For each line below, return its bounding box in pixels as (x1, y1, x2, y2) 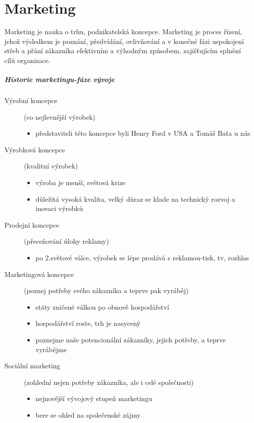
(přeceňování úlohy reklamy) (24, 236, 109, 246)
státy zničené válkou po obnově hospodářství (35, 301, 169, 312)
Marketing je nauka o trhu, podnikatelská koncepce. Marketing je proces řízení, (4, 26, 242, 37)
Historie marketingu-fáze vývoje (4, 74, 115, 85)
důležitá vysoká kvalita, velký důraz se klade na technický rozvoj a (35, 193, 235, 204)
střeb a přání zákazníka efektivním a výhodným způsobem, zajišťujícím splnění (4, 45, 241, 56)
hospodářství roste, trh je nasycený (35, 318, 141, 328)
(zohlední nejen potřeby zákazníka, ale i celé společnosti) (24, 377, 194, 387)
